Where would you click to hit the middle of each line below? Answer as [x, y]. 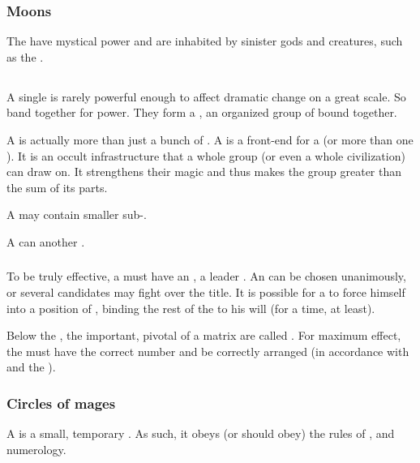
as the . [25, 56]
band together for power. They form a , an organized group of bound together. [202, 112]
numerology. [36, 449]
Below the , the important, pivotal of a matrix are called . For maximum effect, [204, 335]
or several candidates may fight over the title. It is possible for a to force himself [206, 292]
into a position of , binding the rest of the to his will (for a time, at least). [191, 308]
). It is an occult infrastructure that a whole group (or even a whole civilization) [206, 155]
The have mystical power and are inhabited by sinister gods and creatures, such [205, 41]
